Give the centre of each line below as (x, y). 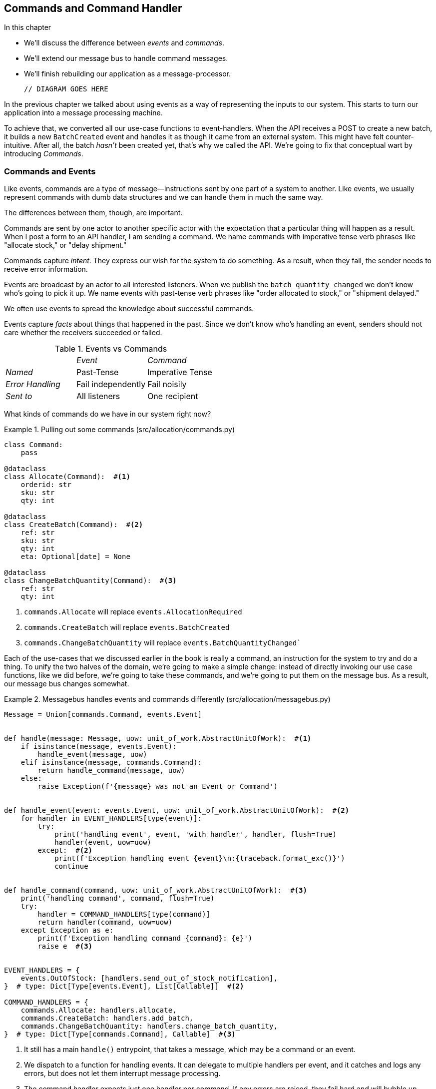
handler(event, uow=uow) (103, 842)
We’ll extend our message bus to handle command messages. (126, 58)
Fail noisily (167, 384)
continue (71, 866)
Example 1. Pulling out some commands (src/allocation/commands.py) (119, 430)
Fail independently (111, 384)
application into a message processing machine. (83, 113)
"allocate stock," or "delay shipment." (65, 245)
